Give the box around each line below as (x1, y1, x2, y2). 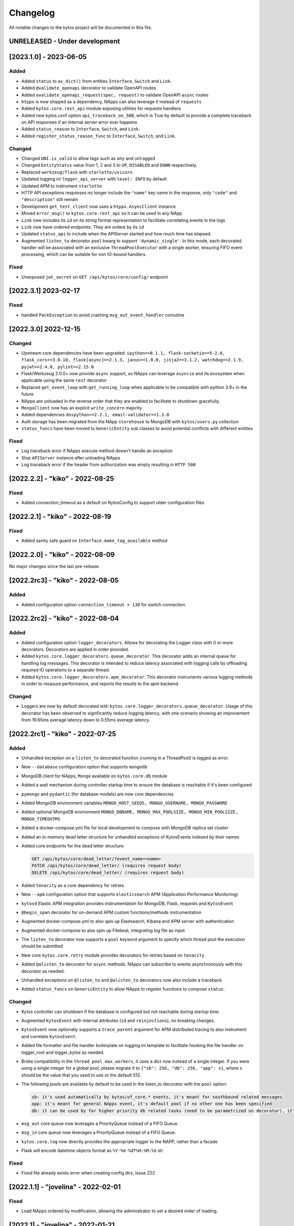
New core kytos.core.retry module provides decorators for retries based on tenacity (21, 952, 205, 958)
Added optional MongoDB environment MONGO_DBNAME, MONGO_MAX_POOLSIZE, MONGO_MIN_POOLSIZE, (21, 809, 238, 815)
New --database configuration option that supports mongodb (21, 764, 147, 770)
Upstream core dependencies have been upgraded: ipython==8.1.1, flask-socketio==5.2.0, (21, 350, 225, 356)
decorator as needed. (21, 968, 65, 974)
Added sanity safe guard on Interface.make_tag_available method (21, 537, 168, 544)
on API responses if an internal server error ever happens (21, 119, 137, 125)
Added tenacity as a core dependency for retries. (21, 882, 125, 888)
